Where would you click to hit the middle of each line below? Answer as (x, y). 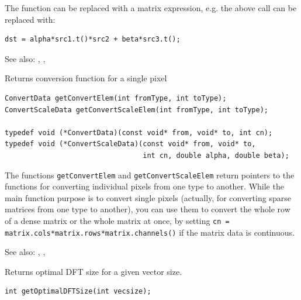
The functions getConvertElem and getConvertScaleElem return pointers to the (150, 175)
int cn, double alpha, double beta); (216, 155)
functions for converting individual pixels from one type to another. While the (144, 186)
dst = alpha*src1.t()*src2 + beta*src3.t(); (93, 39)
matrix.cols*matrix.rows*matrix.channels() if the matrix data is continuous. (150, 232)
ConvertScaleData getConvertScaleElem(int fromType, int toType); (137, 110)
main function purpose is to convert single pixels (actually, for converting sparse (148, 197)
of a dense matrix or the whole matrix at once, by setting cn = (117, 220)
